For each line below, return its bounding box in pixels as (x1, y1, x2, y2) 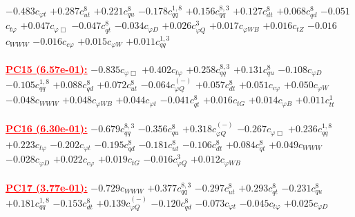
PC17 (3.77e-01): (6, 180, 88, 194)
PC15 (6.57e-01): (6, 61, 88, 76)
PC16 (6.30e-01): (6, 121, 88, 136)
